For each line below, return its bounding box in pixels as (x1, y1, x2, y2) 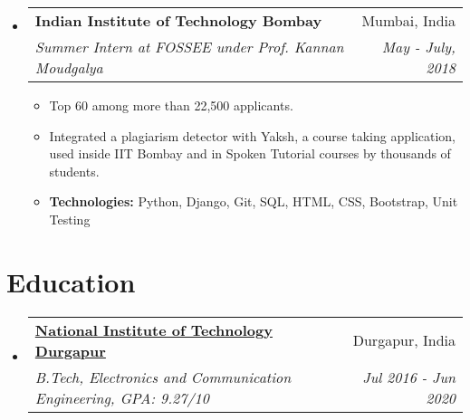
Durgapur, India (352, 329, 456, 351)
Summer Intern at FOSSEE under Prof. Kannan (34, 36, 344, 57)
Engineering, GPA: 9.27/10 (34, 387, 209, 408)
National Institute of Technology (34, 319, 273, 340)
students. (49, 161, 100, 180)
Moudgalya (34, 57, 103, 78)
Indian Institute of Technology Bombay (34, 10, 322, 31)
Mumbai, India (361, 10, 456, 31)
